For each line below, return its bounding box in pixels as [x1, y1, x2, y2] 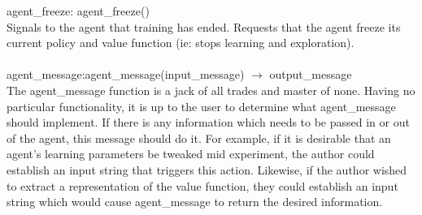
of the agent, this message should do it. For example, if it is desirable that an [7, 129, 391, 146]
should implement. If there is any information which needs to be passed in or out [7, 114, 410, 131]
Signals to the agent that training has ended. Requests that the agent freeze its [7, 18, 401, 35]
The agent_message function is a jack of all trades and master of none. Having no [7, 81, 415, 98]
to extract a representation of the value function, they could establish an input [7, 177, 398, 194]
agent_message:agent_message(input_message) [7, 66, 245, 83]
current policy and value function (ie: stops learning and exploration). [7, 34, 355, 51]
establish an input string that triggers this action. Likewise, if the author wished [7, 161, 407, 178]
